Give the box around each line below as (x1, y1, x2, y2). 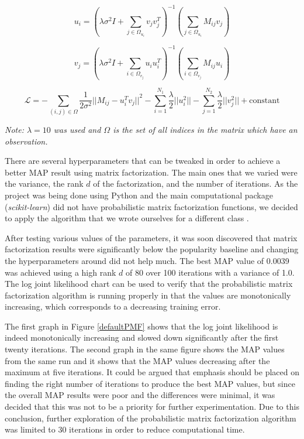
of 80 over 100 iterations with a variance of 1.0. (125, 266, 295, 278)
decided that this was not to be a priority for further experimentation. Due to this (5, 400, 299, 413)
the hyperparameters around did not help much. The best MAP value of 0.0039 (5, 254, 289, 266)
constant (249, 96, 280, 105)
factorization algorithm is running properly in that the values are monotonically (5, 289, 291, 301)
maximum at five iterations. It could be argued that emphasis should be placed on (5, 366, 299, 378)
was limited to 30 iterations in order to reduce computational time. (5, 423, 245, 435)
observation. (5, 135, 48, 147)
